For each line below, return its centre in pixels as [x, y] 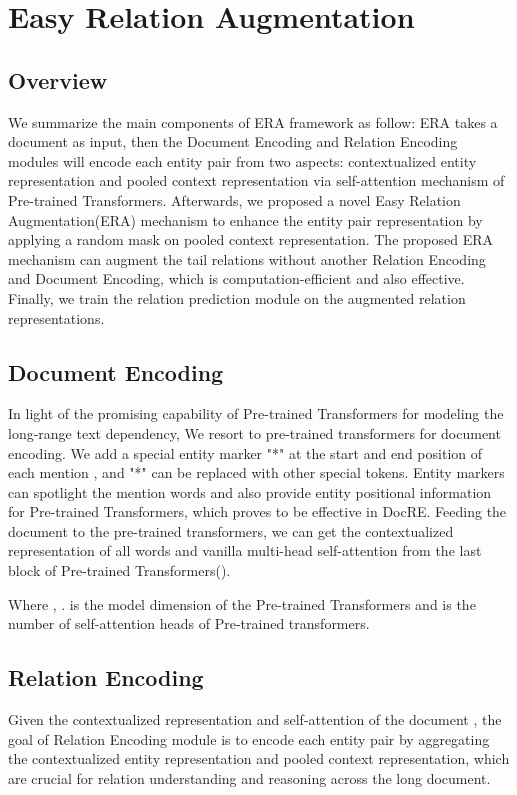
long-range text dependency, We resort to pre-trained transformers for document [254, 432]
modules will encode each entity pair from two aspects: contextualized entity [242, 160]
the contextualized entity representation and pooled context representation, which [259, 758]
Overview [58, 79]
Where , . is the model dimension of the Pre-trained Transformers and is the [242, 603]
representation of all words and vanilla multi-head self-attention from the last [245, 550]
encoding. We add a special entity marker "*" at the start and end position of [245, 452]
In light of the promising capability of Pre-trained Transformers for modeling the [256, 413]
